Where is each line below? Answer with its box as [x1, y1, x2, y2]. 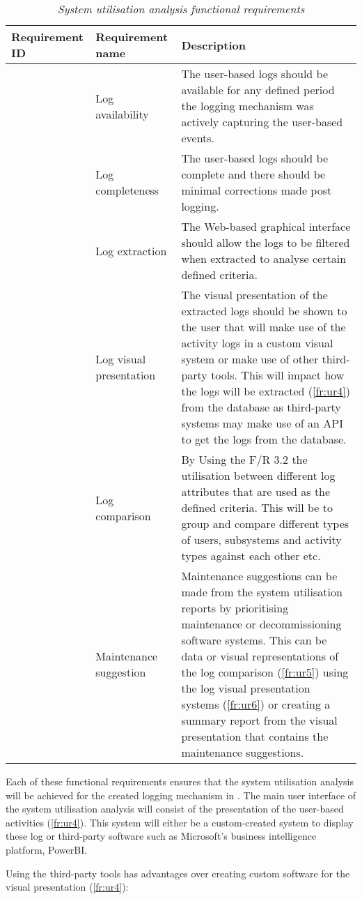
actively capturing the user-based [181, 114, 343, 130]
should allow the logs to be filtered [181, 234, 350, 250]
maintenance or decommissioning [181, 616, 342, 632]
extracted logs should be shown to [181, 303, 347, 319]
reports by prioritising [181, 600, 289, 616]
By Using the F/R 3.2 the [181, 451, 308, 467]
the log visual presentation [181, 680, 310, 696]
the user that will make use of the [181, 319, 346, 335]
